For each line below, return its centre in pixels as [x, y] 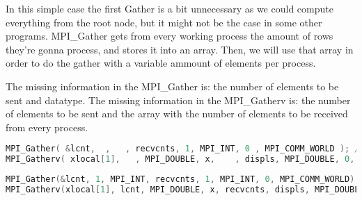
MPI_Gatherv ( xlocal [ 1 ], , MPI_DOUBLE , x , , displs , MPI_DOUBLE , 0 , [180, 159]
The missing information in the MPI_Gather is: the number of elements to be [172, 86]
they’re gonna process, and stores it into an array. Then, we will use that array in [180, 49]
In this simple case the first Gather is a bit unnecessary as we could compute [170, 8]
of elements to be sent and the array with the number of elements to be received [177, 114]
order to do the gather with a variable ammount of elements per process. [161, 63]
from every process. [47, 127]
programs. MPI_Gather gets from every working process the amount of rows [170, 36]
